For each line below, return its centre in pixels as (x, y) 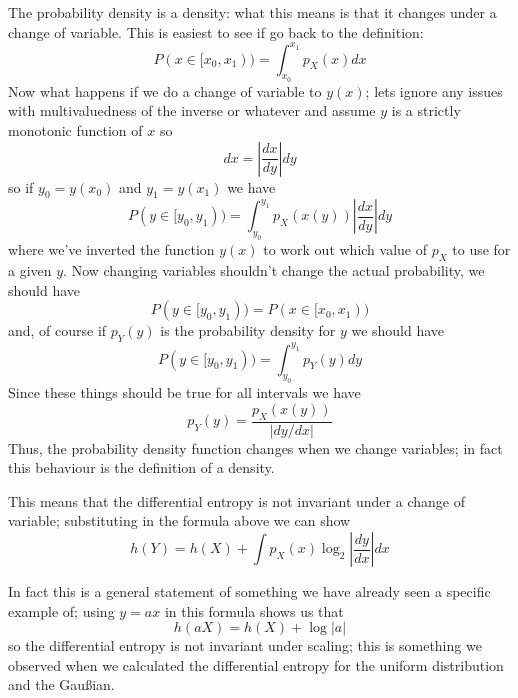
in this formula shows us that (254, 610)
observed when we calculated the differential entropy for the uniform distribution (256, 664)
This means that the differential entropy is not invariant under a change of (236, 500)
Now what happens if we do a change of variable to (165, 90)
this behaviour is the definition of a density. (141, 467)
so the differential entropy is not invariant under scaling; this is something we (245, 645)
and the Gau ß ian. (61, 684)
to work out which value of (345, 249)
